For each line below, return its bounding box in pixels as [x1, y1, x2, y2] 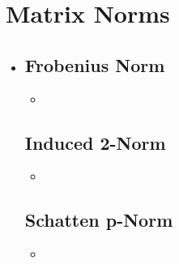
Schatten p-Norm [24, 207, 173, 232]
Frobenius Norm [24, 52, 165, 77]
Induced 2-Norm [24, 130, 166, 155]
